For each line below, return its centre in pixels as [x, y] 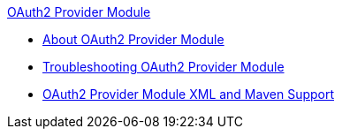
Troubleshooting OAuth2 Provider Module [163, 67]
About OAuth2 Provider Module [133, 39]
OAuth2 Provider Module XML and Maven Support [189, 94]
